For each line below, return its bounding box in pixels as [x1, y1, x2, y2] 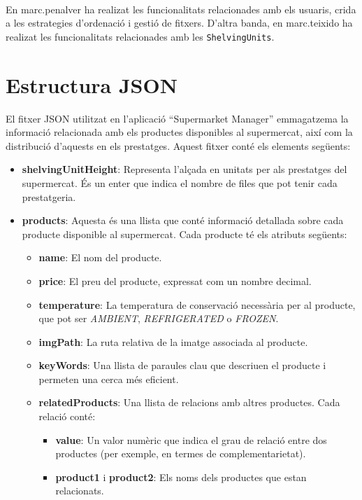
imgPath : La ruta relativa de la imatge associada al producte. [38, 334, 308, 349]
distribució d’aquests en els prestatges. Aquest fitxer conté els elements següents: [6, 138, 351, 153]
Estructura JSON [6, 70, 178, 99]
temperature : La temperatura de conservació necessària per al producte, [38, 297, 356, 312]
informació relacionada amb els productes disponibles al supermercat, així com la [6, 125, 353, 139]
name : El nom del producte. [38, 250, 162, 265]
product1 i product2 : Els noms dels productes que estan [55, 469, 307, 484]
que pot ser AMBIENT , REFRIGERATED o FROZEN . [38, 311, 279, 326]
